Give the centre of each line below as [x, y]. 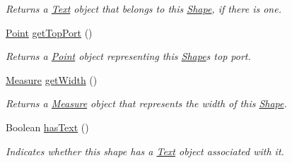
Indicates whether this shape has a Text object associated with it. [145, 151]
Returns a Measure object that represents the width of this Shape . [146, 103]
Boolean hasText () [47, 127]
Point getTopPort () [49, 32]
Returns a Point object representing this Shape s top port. [128, 56]
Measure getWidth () [52, 79]
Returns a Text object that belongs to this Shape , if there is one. [144, 8]
